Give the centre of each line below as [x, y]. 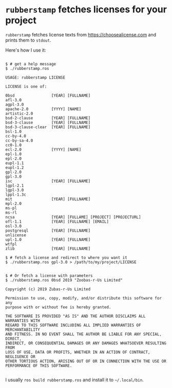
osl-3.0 [14, 226]
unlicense [16, 235]
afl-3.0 [14, 100]
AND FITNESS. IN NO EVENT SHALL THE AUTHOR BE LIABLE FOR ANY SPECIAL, [83, 334]
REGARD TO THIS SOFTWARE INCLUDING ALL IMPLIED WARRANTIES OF [73, 325]
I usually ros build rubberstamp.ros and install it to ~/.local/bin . [74, 380]
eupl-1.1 [15, 163]
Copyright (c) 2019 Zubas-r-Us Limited [48, 289]
